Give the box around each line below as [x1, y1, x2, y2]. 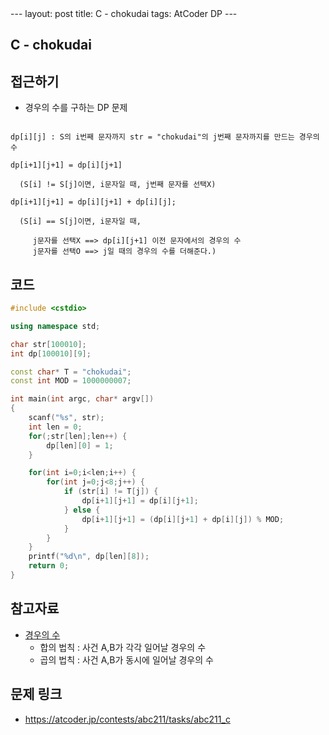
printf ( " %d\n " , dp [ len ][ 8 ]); [28, 552, 150, 562]
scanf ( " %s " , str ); [28, 413, 105, 423]
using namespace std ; [10, 321, 101, 331]
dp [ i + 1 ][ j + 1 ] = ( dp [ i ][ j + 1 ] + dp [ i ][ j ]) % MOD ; [81, 514, 285, 524]
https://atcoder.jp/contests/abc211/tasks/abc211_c [24, 713, 231, 725]
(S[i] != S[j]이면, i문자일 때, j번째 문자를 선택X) [19, 180, 217, 190]
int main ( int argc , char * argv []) [10, 394, 155, 404]
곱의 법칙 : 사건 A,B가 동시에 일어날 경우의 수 [39, 653, 214, 666]
